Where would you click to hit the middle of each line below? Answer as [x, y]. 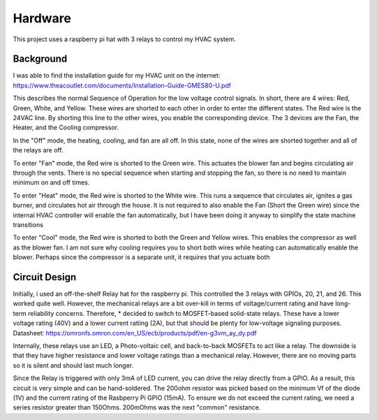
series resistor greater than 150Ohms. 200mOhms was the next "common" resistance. [137, 407]
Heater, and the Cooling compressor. [66, 128]
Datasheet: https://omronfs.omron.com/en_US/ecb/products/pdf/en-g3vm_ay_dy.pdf [135, 333]
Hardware [42, 18]
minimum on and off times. [51, 182]
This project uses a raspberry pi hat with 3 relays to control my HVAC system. [125, 39]
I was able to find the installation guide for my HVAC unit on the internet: [117, 75]
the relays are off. [38, 150]
